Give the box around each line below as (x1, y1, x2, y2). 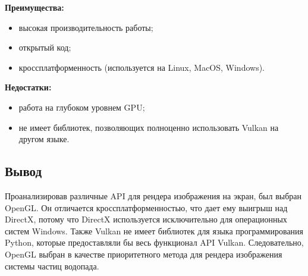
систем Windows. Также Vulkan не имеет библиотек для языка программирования (5, 224, 304, 237)
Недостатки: (5, 81, 52, 93)
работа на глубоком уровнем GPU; (18, 101, 145, 113)
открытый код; (18, 41, 71, 54)
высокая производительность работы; (18, 21, 153, 33)
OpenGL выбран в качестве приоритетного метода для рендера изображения (5, 247, 282, 260)
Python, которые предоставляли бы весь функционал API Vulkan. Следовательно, (5, 236, 304, 249)
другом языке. (18, 133, 70, 145)
